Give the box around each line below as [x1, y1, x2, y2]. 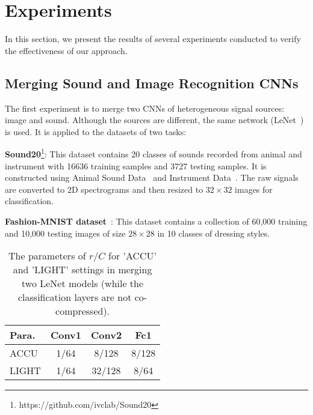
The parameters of [8, 249, 86, 263]
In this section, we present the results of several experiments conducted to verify [5, 32, 301, 45]
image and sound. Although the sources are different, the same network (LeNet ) [5, 114, 304, 126]
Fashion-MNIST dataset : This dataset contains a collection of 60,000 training [5, 214, 308, 227]
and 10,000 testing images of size [5, 226, 126, 239]
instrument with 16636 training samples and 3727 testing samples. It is [5, 159, 267, 172]
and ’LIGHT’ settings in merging [13, 262, 152, 277]
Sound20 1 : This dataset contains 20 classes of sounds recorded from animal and [5, 146, 302, 160]
